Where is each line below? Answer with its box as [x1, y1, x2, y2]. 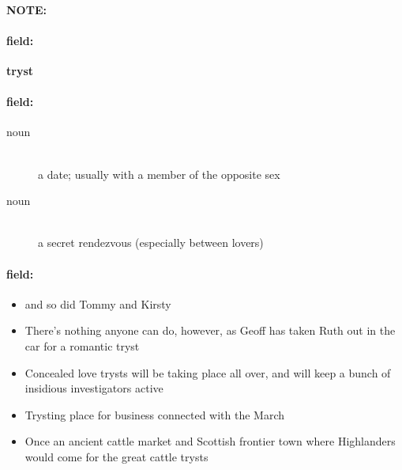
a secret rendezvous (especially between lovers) [38, 234, 264, 251]
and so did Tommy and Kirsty [24, 295, 171, 312]
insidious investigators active [24, 380, 163, 396]
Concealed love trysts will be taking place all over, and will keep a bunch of [24, 364, 391, 381]
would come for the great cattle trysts [24, 448, 209, 464]
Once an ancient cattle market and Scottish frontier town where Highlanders [24, 433, 396, 449]
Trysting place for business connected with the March [24, 406, 285, 423]
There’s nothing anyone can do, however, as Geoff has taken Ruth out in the [24, 322, 396, 339]
